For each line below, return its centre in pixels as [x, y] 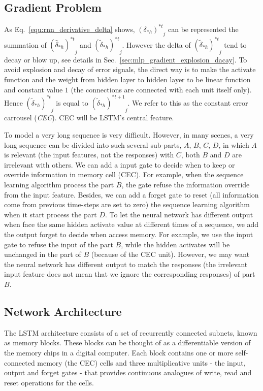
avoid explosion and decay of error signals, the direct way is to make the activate [130, 69]
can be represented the [203, 29]
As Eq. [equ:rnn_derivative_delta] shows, [70, 29]
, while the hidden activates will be [175, 244]
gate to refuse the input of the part [59, 244]
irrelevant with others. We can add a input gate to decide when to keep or [120, 164]
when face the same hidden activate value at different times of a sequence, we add [131, 224]
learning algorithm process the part [59, 185]
